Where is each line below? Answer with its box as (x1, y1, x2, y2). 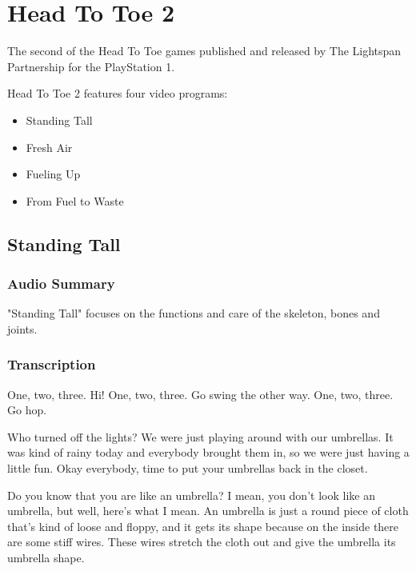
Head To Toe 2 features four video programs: (7, 85, 228, 102)
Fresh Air (26, 138, 73, 155)
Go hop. (7, 401, 47, 418)
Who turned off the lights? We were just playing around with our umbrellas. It (7, 428, 394, 445)
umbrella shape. (7, 549, 85, 566)
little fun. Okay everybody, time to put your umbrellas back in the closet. (7, 460, 368, 477)
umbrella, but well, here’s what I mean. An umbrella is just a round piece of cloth (7, 502, 409, 519)
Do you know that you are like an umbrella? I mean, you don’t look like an (7, 486, 375, 503)
